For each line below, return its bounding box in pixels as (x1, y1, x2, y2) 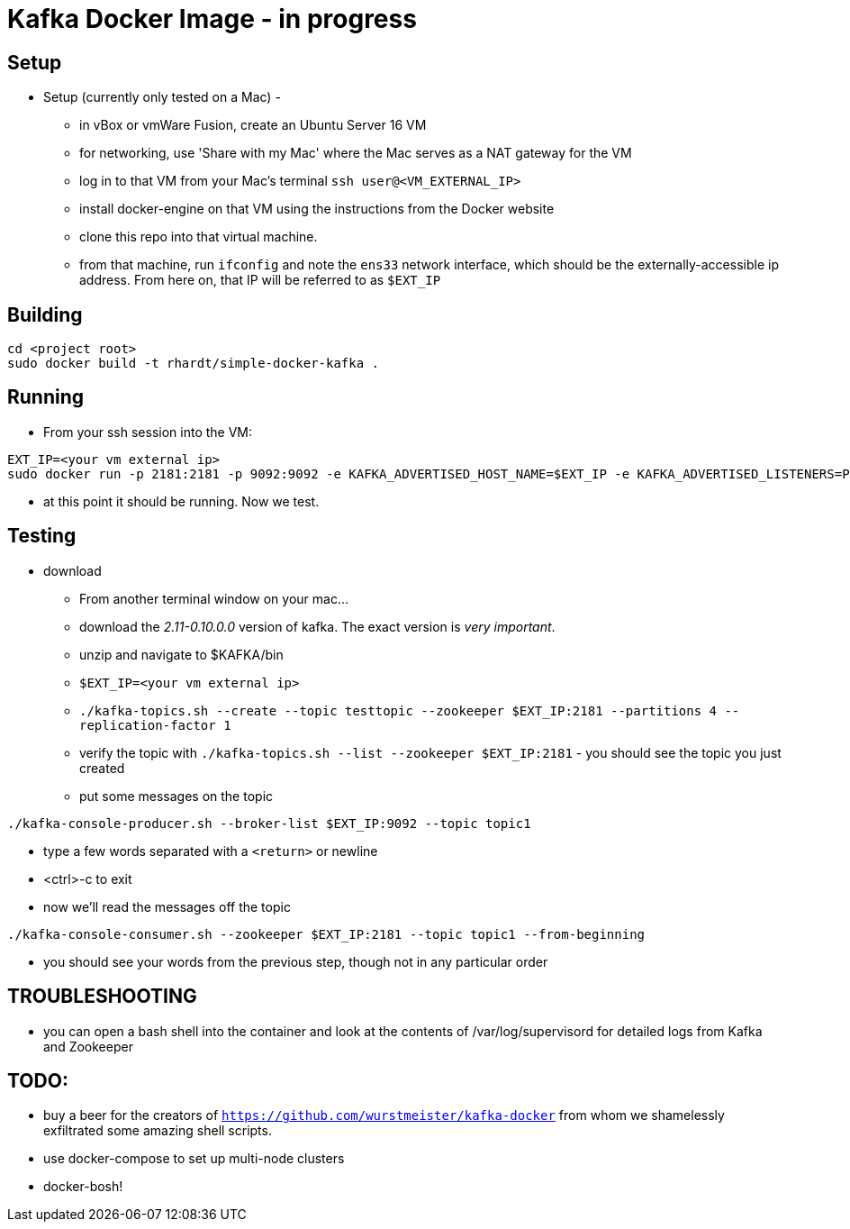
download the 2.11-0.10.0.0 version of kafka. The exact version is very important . (79, 618, 556, 634)
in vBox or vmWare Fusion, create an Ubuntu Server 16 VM (79, 117, 427, 133)
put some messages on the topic (79, 787, 274, 804)
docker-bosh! (43, 1179, 123, 1195)
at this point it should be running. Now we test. (43, 493, 320, 509)
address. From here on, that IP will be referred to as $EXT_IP (79, 272, 441, 288)
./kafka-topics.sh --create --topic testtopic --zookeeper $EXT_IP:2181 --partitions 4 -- (79, 703, 740, 718)
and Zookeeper (43, 1038, 133, 1054)
